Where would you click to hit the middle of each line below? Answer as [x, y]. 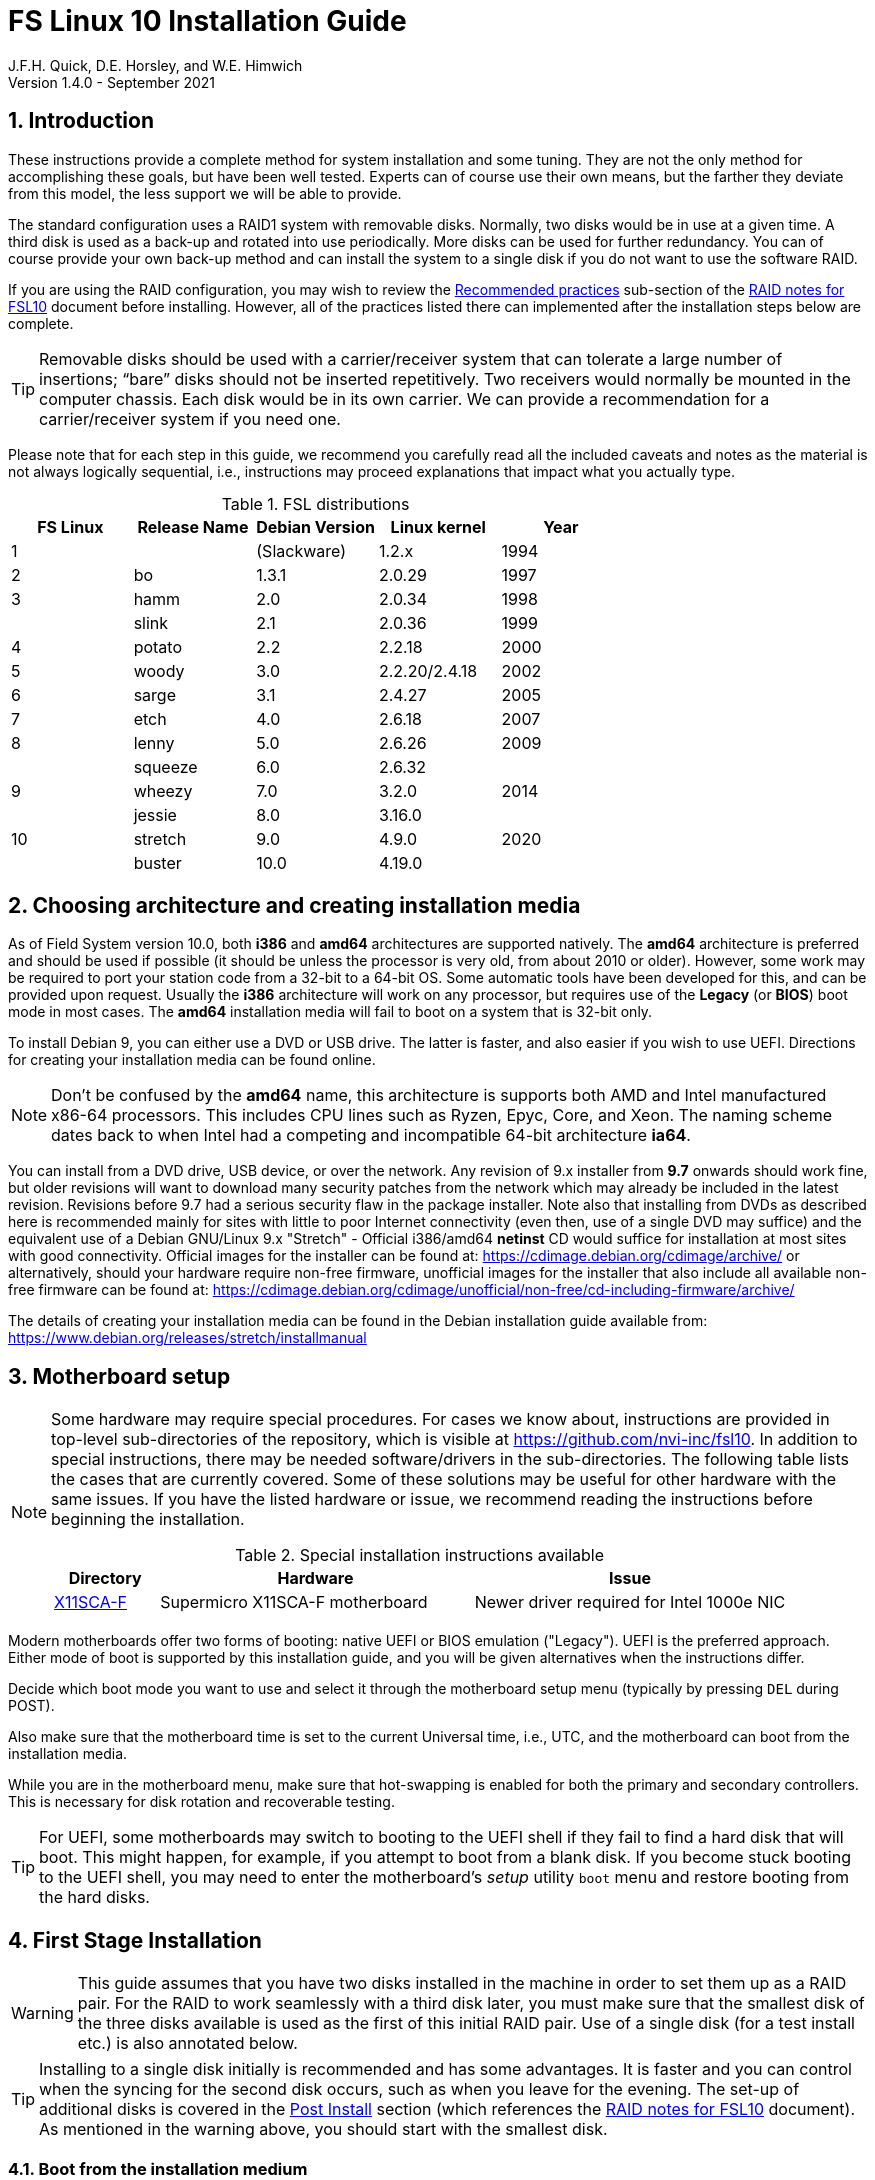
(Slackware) [301, 550]
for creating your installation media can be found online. [192, 1060]
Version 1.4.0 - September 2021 [112, 82]
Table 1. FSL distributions [315, 503]
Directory [105, 1578]
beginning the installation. [148, 1519]
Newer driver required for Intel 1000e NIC [630, 1602]
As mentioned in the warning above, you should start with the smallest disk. [323, 2129]
